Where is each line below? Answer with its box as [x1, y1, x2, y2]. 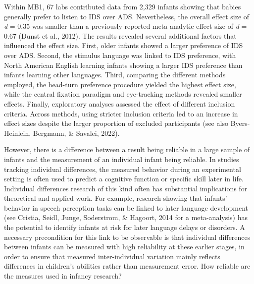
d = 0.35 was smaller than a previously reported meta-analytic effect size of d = [4, 21, 247, 31]
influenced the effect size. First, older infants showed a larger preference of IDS [4, 40, 243, 51]
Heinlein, [4, 127, 31, 138]
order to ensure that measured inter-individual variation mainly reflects [4, 251, 220, 261]
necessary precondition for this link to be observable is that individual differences [4, 231, 251, 242]
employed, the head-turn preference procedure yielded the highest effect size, [4, 79, 236, 89]
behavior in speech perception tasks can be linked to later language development [4, 202, 249, 213]
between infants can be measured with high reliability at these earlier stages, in [4, 241, 245, 252]
